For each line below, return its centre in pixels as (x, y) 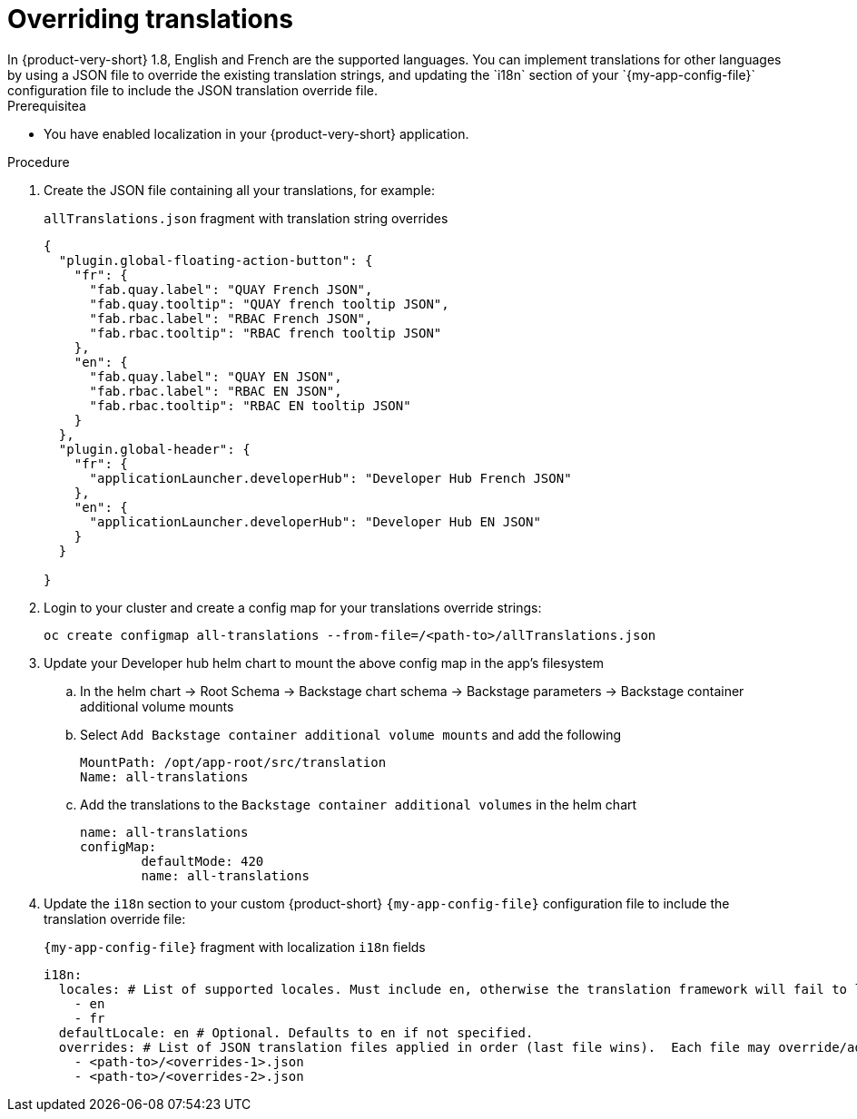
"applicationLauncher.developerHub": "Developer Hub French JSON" (330, 478)
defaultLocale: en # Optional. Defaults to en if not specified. (296, 1032)
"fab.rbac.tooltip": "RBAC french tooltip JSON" (266, 333)
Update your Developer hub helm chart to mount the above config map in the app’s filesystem (324, 663)
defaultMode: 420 (202, 861)
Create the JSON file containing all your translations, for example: (239, 190)
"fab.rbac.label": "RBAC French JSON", (231, 318)
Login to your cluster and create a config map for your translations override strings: (293, 607)
